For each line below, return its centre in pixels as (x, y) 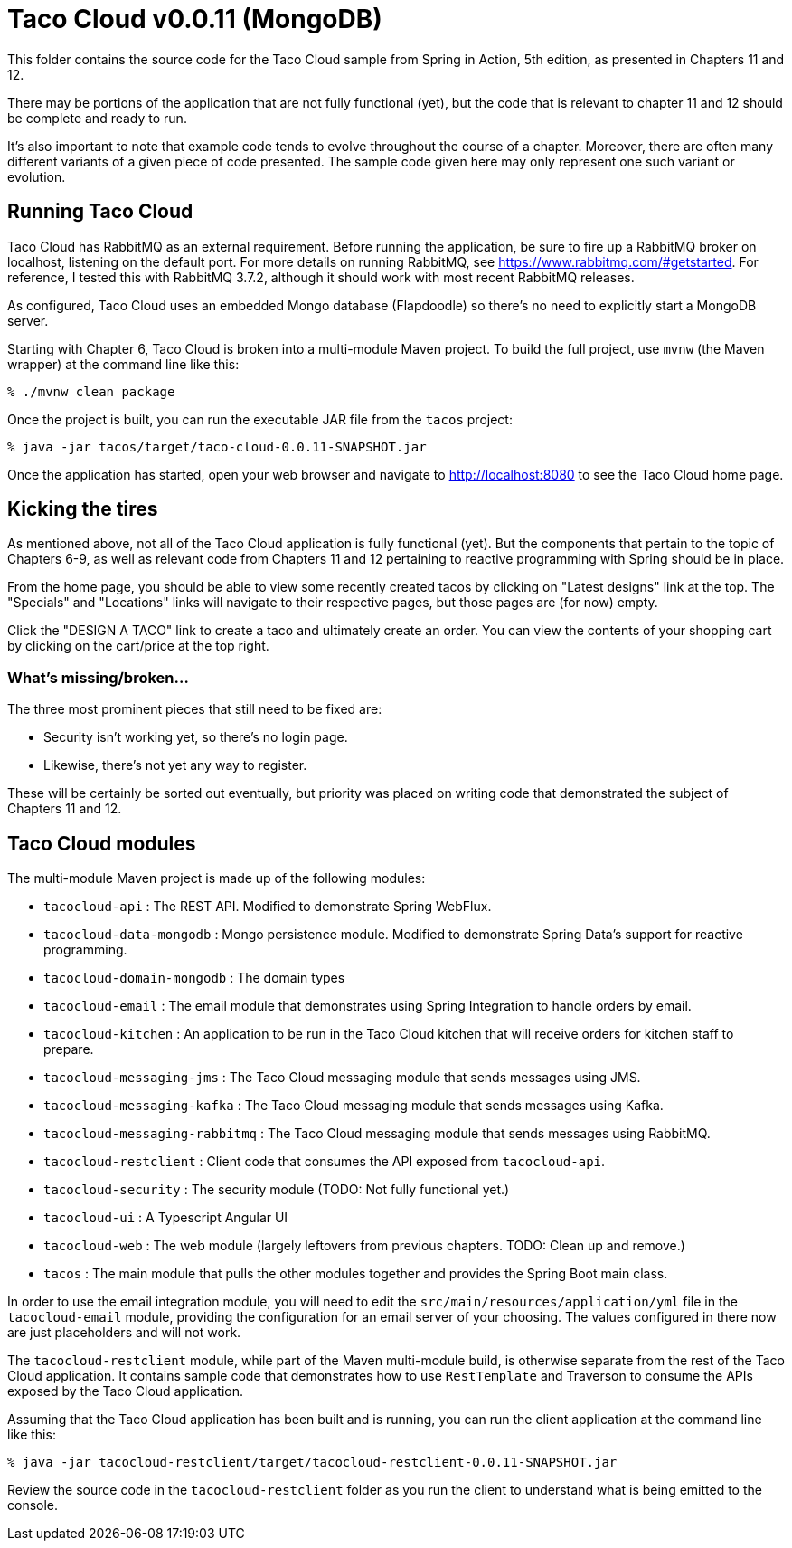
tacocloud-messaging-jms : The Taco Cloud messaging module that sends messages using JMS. (342, 1078)
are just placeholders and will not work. (124, 1333)
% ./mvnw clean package (91, 391)
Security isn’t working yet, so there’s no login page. (196, 737)
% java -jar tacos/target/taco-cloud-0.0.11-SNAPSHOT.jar (217, 446)
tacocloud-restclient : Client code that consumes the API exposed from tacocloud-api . (325, 1162)
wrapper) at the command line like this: (123, 364)
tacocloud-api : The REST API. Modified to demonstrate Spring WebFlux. (268, 907)
